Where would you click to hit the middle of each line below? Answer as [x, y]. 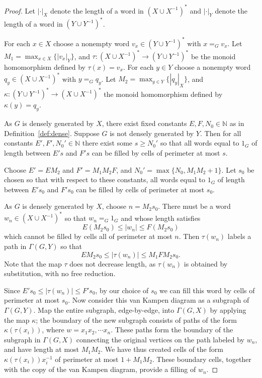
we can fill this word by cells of [207, 290]
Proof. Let [20, 10]
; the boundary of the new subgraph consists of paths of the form [136, 320]
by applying [228, 310]
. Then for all [221, 133]
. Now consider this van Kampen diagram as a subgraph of [159, 300]
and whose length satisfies [161, 218]
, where [53, 330]
